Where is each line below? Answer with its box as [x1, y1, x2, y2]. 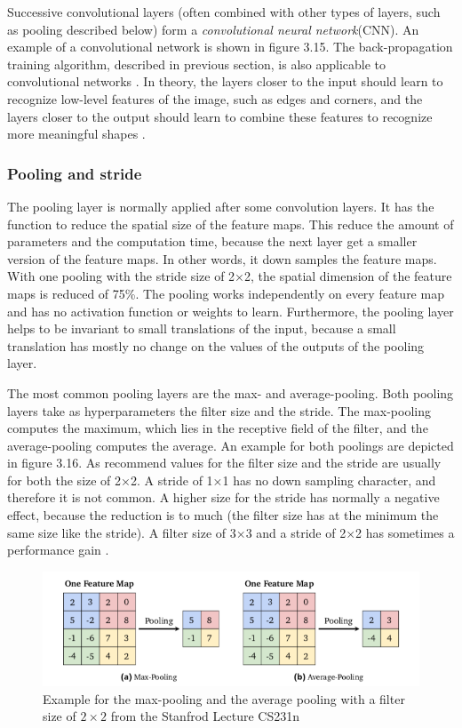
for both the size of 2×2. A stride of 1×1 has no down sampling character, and [7, 470, 436, 489]
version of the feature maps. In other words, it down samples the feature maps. [7, 249, 437, 268]
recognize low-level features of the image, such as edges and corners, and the [7, 89, 423, 108]
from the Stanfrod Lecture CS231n [110, 707, 299, 725]
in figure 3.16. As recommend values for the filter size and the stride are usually [7, 453, 442, 472]
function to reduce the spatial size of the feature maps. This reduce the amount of [7, 214, 454, 233]
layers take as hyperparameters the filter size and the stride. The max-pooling [7, 401, 431, 420]
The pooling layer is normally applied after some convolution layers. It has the [7, 196, 434, 215]
